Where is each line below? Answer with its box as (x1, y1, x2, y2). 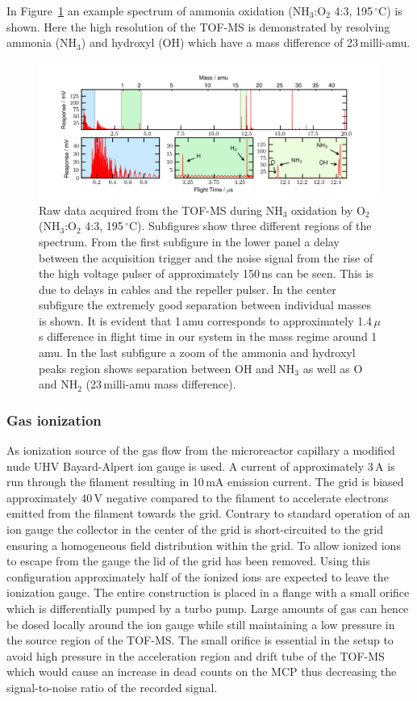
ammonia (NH (6, 34, 77, 51)
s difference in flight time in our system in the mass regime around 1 (39, 328, 377, 345)
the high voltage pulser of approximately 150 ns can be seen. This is (39, 265, 373, 282)
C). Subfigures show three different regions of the (128, 217, 372, 234)
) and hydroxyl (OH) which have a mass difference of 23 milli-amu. (81, 34, 411, 51)
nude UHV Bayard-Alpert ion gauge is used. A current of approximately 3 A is (6, 457, 395, 474)
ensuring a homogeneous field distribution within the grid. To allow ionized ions (6, 536, 401, 553)
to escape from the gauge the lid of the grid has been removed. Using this (6, 552, 370, 569)
